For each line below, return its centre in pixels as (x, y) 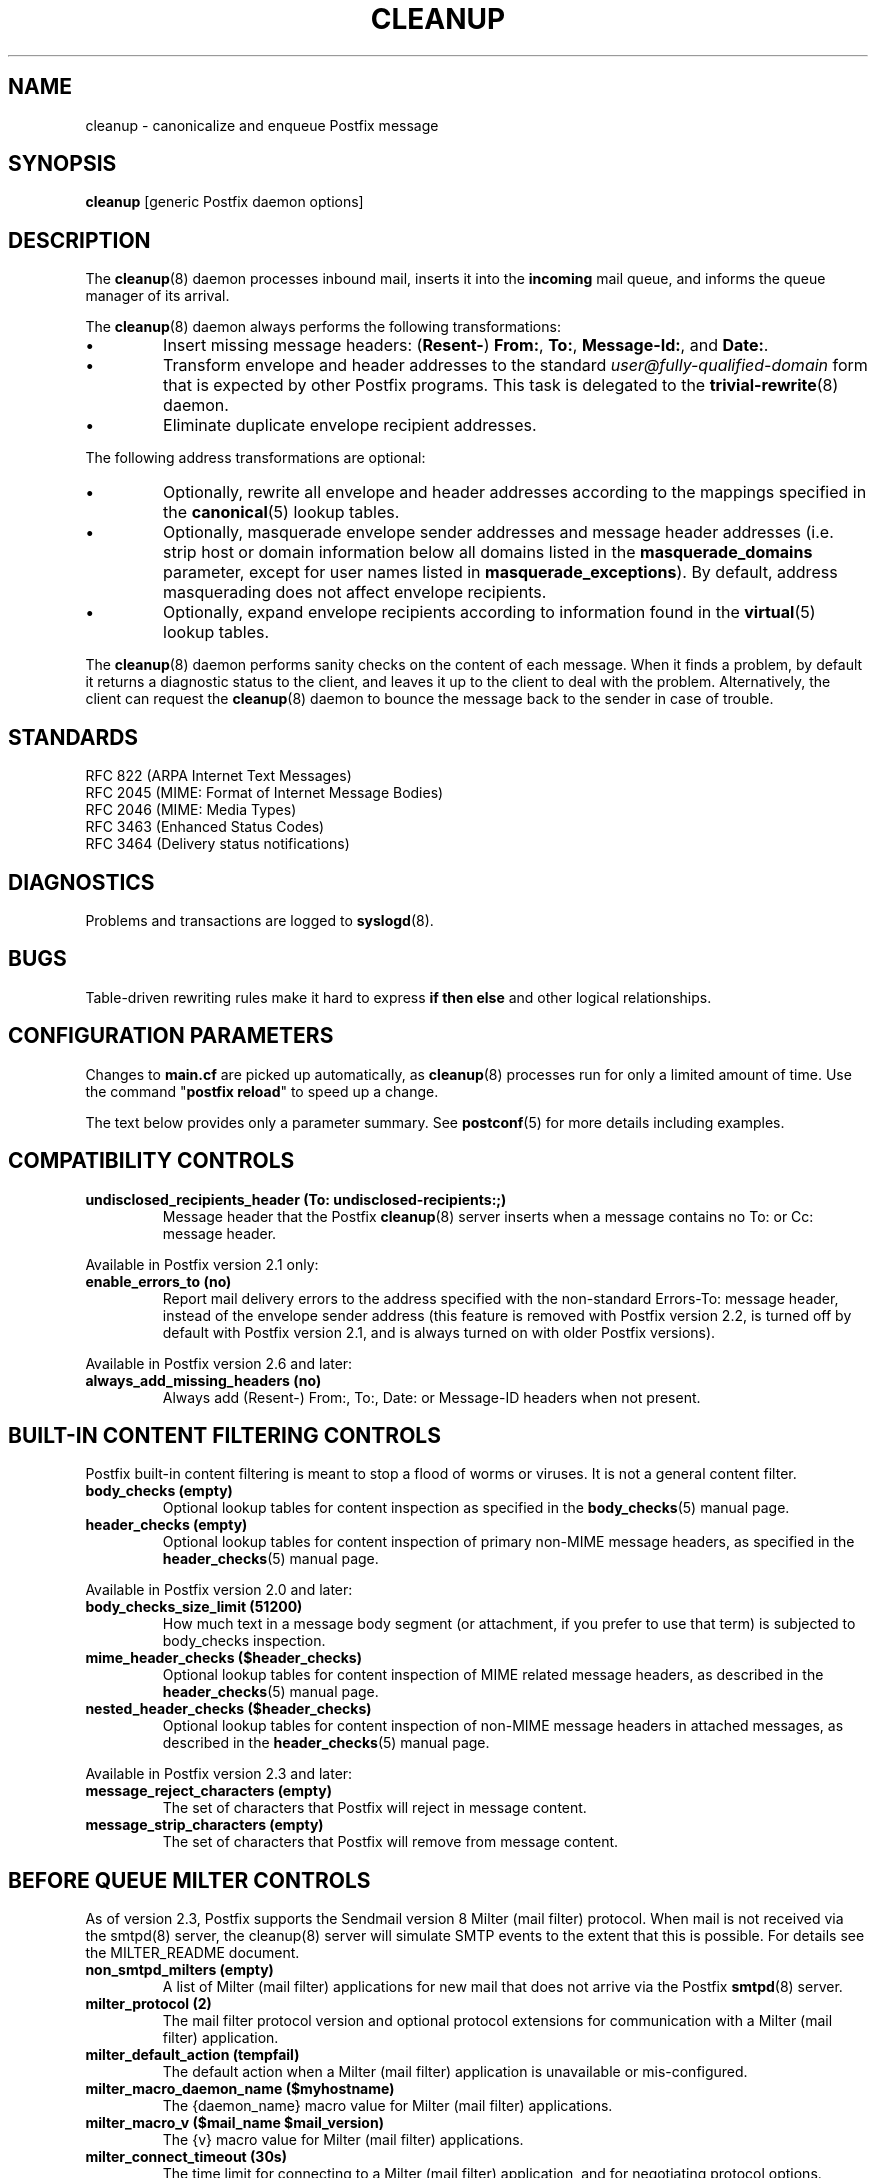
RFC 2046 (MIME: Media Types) (191, 810)
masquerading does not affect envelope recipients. (355, 592)
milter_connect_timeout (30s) (186, 2157)
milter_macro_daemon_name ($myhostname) (240, 2089)
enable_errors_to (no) (158, 1281)
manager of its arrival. (157, 296)
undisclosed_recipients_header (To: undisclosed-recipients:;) (296, 1199)
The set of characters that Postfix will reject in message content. (374, 1808)
